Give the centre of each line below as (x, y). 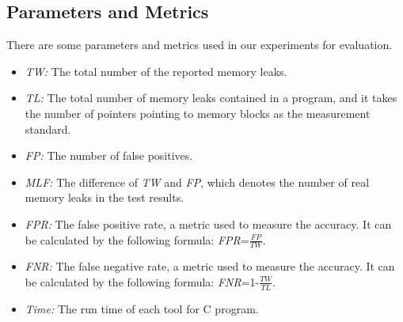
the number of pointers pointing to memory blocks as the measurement (198, 113)
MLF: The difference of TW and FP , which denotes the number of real (197, 182)
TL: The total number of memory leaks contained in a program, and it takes (211, 98)
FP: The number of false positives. (109, 155)
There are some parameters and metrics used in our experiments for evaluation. (200, 45)
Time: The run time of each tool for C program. (142, 308)
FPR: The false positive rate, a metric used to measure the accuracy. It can (208, 224)
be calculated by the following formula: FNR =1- (142, 281)
